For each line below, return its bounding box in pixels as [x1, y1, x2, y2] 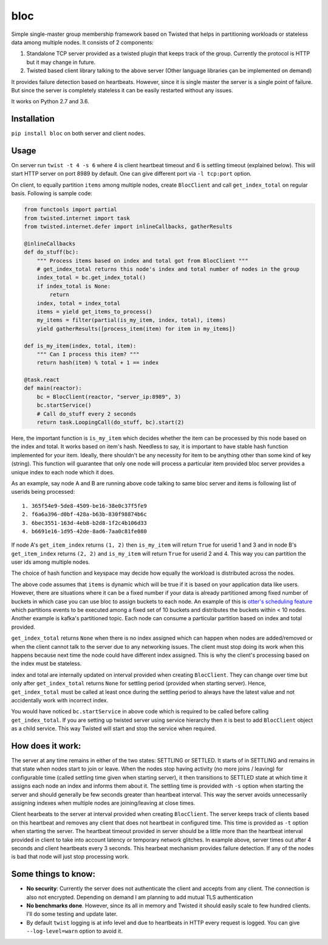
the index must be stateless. [11, 660, 82, 667]
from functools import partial [24, 206, 118, 213]
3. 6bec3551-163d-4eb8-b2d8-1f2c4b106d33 [22, 519, 147, 526]
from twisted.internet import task [24, 215, 130, 221]
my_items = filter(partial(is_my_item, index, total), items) [36, 317, 226, 324]
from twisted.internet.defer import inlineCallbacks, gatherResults [24, 223, 233, 230]
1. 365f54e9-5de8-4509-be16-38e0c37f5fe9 [22, 502, 147, 509]
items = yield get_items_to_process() [36, 308, 152, 315]
